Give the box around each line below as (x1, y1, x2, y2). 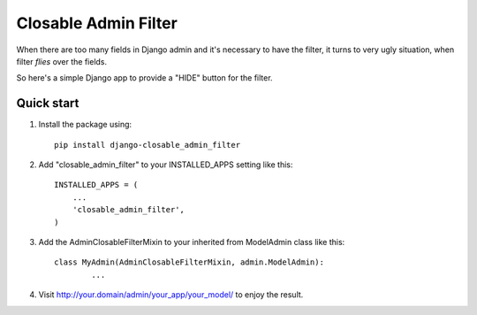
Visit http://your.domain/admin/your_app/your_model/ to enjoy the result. (38, 289, 304, 300)
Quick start (16, 96, 79, 111)
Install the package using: (38, 119, 132, 130)
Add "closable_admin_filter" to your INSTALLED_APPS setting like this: (38, 159, 293, 170)
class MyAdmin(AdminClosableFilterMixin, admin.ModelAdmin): (54, 257, 324, 267)
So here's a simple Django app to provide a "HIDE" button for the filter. (16, 73, 273, 83)
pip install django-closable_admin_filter (54, 140, 241, 150)
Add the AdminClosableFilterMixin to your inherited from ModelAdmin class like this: (38, 236, 345, 247)
